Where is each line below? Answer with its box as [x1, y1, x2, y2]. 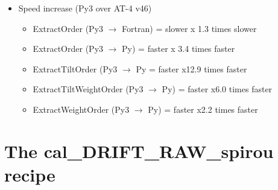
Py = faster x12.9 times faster [136, 62, 247, 75]
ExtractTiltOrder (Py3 [33, 62, 118, 75]
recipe [4, 162, 55, 186]
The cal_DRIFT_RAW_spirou [4, 138, 274, 163]
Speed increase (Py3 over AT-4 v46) [18, 2, 152, 14]
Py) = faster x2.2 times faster [148, 103, 258, 115]
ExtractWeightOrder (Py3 [33, 103, 130, 115]
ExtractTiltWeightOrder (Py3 [33, 83, 144, 95]
